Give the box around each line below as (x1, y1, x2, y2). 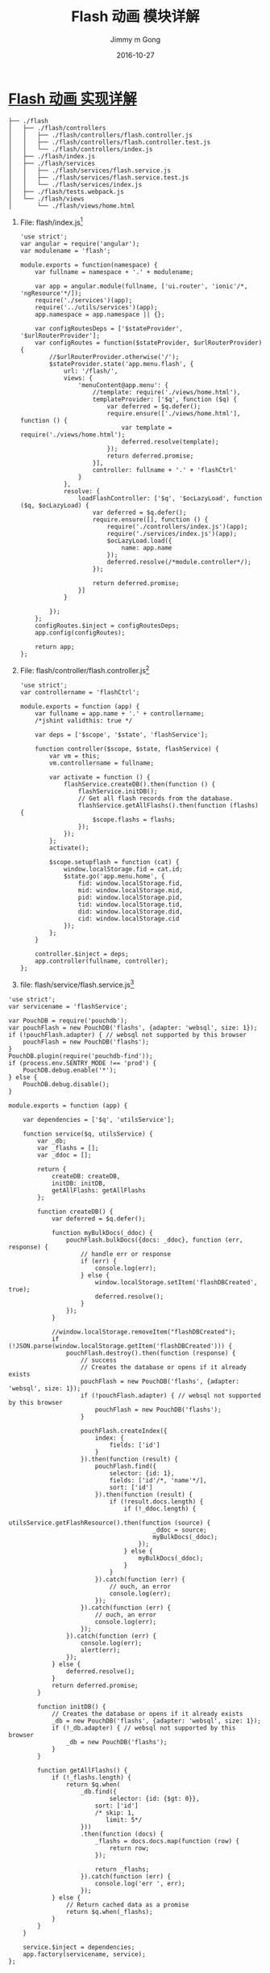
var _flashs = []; (37, 1144, 99, 1152)
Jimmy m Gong (110, 34, 161, 44)
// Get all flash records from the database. (77, 795, 234, 803)
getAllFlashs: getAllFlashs (51, 1186, 147, 1195)
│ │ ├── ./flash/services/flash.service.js (8, 167, 172, 175)
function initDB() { (37, 1702, 106, 1710)
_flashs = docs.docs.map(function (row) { (94, 1836, 240, 1845)
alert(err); (80, 1646, 121, 1654)
